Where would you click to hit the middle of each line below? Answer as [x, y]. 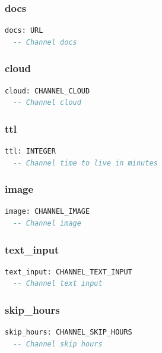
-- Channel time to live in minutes [85, 163]
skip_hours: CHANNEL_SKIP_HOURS [69, 332]
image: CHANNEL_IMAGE [47, 212]
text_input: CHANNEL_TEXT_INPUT [69, 272]
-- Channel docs [45, 42]
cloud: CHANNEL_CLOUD [47, 91]
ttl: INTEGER [30, 151]
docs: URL [24, 31]
